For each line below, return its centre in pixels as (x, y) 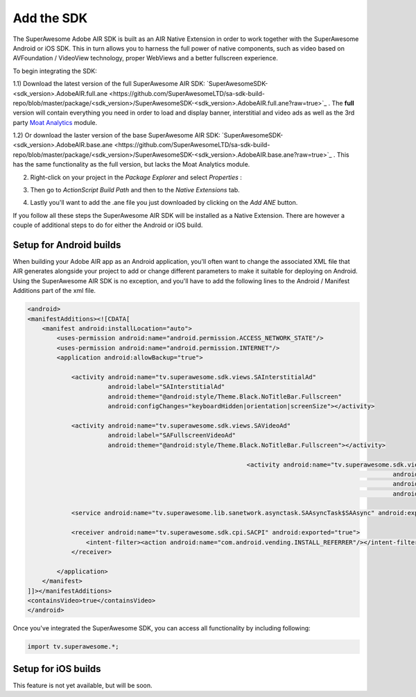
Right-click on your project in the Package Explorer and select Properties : (136, 177)
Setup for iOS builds (57, 669)
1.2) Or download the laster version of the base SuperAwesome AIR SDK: (117, 135)
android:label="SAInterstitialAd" (166, 387)
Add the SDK (50, 18)
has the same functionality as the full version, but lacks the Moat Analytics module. (131, 165)
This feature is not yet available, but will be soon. (83, 685)
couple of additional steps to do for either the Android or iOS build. (108, 225)
